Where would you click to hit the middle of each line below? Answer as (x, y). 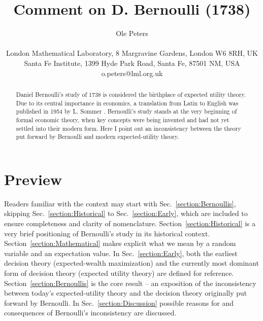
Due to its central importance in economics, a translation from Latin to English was (127, 103)
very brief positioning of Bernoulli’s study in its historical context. (107, 233)
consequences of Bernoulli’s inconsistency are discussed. (90, 313)
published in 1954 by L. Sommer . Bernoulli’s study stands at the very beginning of (126, 111)
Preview (33, 179)
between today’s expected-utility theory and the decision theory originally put (126, 293)
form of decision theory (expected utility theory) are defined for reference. (119, 273)
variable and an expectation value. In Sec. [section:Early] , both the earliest (121, 253)
